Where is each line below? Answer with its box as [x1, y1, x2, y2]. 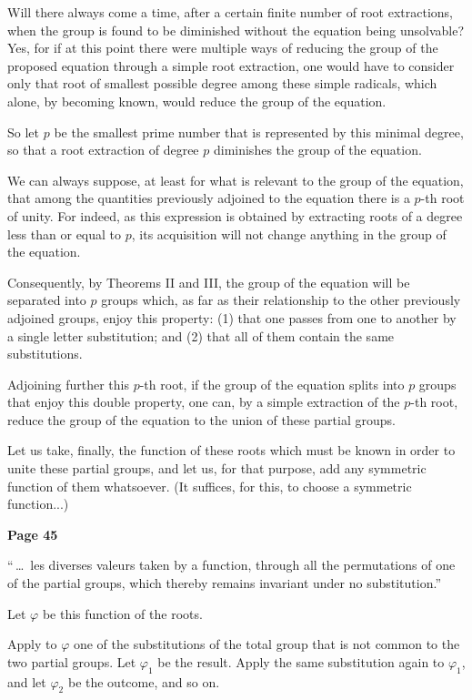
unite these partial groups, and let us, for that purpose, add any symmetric [7, 459, 427, 478]
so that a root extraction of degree [7, 140, 199, 159]
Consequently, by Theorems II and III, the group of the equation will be [7, 272, 410, 291]
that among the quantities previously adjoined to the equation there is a [7, 188, 410, 208]
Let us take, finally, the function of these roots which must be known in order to [7, 441, 456, 460]
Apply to [7, 634, 57, 654]
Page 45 [7, 524, 58, 543]
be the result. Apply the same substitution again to [157, 652, 445, 671]
